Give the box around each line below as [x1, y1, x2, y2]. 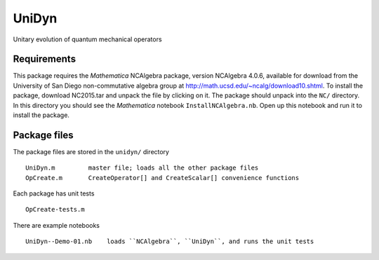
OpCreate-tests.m [25, 205, 85, 214]
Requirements [13, 53, 77, 65]
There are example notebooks [13, 221, 100, 229]
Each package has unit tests [13, 189, 95, 198]
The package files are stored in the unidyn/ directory [13, 147, 170, 156]
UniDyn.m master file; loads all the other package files [25, 164, 259, 172]
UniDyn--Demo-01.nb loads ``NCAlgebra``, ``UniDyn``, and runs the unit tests [25, 238, 314, 245]
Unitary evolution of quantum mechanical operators [13, 35, 162, 43]
